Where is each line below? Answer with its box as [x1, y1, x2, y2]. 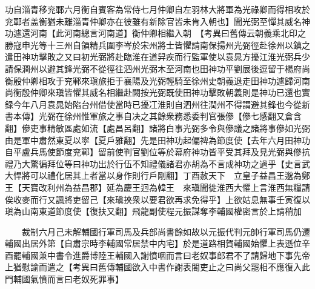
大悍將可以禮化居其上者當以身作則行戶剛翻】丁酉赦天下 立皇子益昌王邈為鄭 [5, 169, 310, 182]
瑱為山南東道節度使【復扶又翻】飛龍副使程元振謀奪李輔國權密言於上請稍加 [5, 205, 302, 218]
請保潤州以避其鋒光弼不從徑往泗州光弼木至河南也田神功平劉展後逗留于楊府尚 [5, 62, 310, 75]
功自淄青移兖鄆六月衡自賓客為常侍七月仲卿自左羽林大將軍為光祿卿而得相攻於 [5, 3, 310, 15]
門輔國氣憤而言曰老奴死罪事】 [5, 273, 124, 285]
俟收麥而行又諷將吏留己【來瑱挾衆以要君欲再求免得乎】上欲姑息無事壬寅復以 [5, 193, 310, 205]
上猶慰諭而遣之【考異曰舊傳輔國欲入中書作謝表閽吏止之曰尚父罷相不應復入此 [5, 261, 310, 273]
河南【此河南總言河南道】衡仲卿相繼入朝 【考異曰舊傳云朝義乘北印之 [30, 27, 306, 39]
